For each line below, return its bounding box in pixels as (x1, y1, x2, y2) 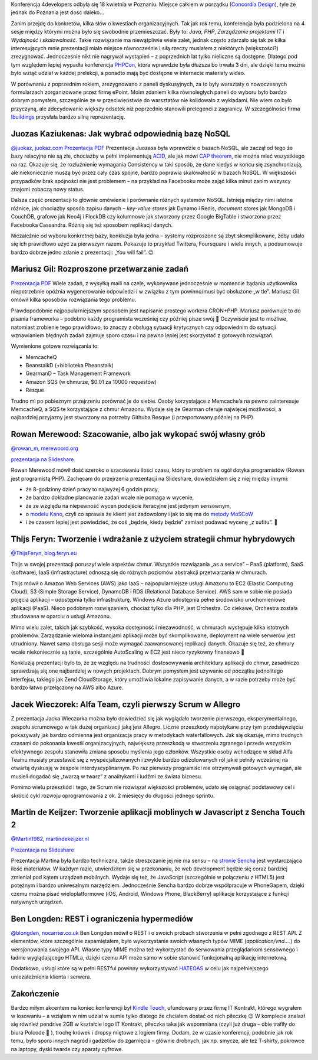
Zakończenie (11, 989, 60, 999)
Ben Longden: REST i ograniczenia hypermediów (11, 914, 194, 924)
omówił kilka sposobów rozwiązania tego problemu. (11, 296, 137, 304)
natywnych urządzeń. (11, 898, 64, 905)
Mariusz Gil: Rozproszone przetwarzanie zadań (11, 264, 188, 274)
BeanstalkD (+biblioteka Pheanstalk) (25, 362, 114, 369)
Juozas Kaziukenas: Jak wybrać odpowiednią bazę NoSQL (11, 129, 231, 139)
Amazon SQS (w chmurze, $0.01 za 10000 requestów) (25, 378, 157, 385)
